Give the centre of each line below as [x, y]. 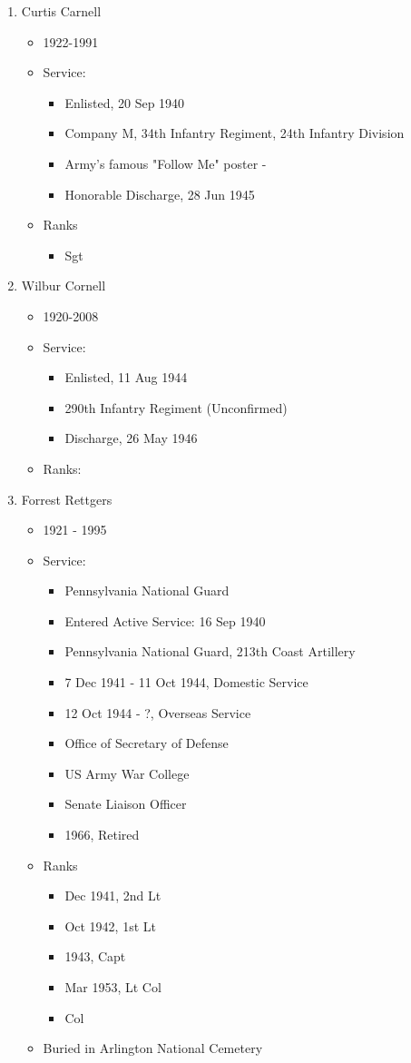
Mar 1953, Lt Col [113, 987]
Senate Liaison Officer [126, 804]
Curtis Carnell [61, 11]
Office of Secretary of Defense [147, 743]
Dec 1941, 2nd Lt [113, 896]
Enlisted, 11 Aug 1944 [126, 377]
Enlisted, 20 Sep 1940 [125, 102]
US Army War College [127, 773]
